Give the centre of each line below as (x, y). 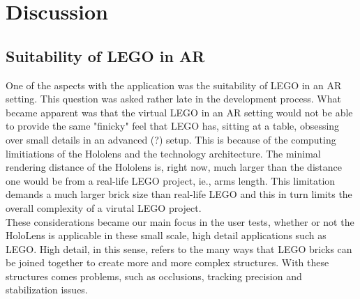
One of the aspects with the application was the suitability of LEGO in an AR (174, 85)
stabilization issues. (47, 290)
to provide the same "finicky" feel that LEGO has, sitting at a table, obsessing (173, 126)
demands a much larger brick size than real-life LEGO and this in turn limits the (179, 194)
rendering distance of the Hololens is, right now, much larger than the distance (174, 167)
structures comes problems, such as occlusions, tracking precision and (154, 276)
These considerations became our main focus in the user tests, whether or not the (180, 221)
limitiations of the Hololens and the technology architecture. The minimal (163, 153)
